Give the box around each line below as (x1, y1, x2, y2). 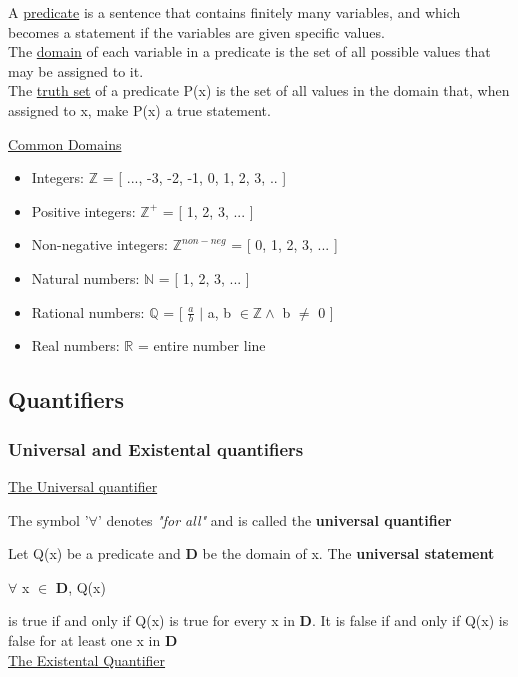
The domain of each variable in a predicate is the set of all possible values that (8, 41, 491, 62)
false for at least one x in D (8, 629, 178, 650)
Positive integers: (31, 200, 136, 221)
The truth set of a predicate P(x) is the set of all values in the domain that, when (8, 80, 510, 101)
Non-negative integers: (31, 234, 169, 255)
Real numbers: (31, 335, 120, 356)
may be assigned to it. (8, 60, 144, 81)
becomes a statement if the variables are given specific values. (8, 21, 385, 42)
